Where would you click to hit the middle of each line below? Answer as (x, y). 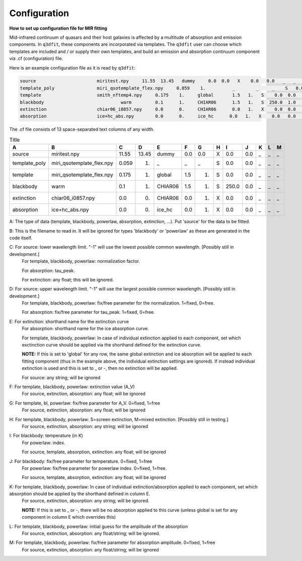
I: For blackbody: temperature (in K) (46, 436)
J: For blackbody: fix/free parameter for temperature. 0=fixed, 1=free (81, 461)
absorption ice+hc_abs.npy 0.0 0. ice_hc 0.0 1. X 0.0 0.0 (158, 116)
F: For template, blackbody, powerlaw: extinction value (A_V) (72, 387)
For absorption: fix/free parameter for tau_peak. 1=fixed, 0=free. (89, 312)
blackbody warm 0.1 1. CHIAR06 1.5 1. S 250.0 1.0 (158, 102)
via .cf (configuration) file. (36, 58)
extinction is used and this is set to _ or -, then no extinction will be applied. (100, 368)
